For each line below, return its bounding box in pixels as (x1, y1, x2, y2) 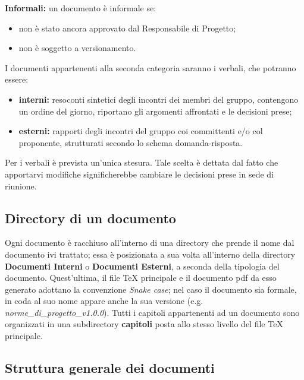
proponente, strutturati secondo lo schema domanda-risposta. (18, 136, 243, 148)
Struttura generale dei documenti (5, 359, 215, 377)
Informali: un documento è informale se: (5, 2, 156, 14)
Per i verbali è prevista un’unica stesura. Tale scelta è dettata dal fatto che (5, 156, 278, 169)
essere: (5, 73, 29, 85)
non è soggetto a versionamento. (18, 42, 136, 54)
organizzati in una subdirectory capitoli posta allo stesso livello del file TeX (5, 318, 283, 330)
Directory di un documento (5, 208, 176, 227)
